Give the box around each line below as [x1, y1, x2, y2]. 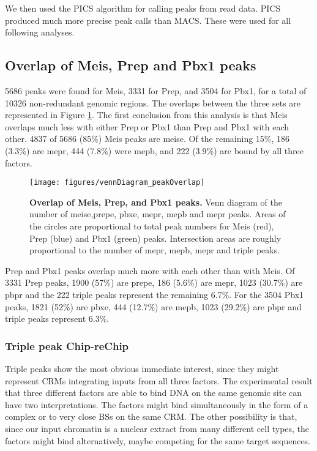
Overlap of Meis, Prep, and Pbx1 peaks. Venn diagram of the [29, 195, 282, 208]
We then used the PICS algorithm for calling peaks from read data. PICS [5, 2, 281, 14]
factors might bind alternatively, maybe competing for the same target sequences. [5, 434, 310, 447]
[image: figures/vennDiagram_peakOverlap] [29, 178, 205, 187]
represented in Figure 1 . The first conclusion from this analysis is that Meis [5, 108, 288, 121]
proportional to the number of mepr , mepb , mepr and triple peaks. [29, 244, 280, 256]
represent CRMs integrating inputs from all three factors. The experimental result [5, 374, 313, 387]
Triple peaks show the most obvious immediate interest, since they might [5, 362, 279, 375]
